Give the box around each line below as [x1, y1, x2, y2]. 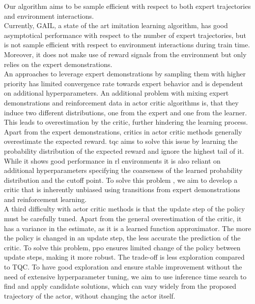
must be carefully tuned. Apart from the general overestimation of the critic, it [4, 213, 242, 224]
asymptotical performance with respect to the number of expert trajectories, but [4, 30, 246, 40]
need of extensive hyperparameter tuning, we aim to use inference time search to [4, 271, 247, 281]
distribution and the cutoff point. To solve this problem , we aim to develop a [4, 174, 238, 185]
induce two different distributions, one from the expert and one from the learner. [4, 107, 247, 117]
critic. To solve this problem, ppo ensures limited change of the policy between [4, 242, 241, 252]
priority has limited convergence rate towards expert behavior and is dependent [4, 78, 243, 88]
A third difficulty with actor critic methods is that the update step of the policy [4, 203, 245, 214]
